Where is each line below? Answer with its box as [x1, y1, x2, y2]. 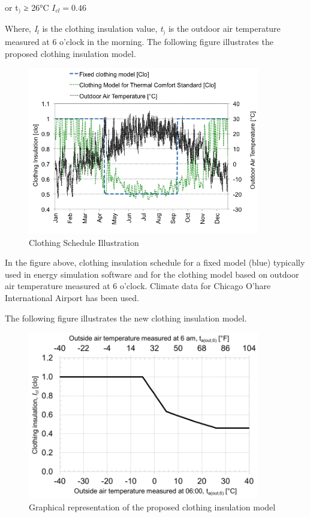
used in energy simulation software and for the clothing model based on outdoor [5, 267, 299, 280]
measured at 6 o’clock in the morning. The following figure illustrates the [5, 35, 273, 47]
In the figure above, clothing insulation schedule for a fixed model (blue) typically [5, 256, 305, 269]
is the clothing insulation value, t [42, 22, 163, 35]
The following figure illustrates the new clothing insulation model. [5, 311, 247, 324]
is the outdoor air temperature [168, 22, 281, 35]
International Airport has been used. [5, 291, 139, 304]
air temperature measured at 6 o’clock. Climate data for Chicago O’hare [5, 279, 271, 292]
